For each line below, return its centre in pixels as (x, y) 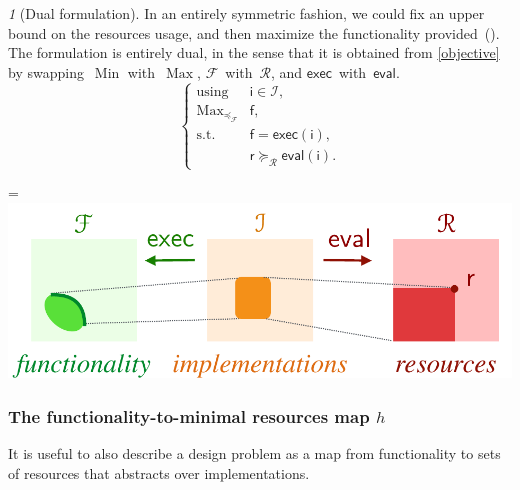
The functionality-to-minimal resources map (189, 416)
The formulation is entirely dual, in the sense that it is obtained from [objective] (254, 52)
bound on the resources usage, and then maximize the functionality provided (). (254, 32)
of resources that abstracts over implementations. (159, 473)
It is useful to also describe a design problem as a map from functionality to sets (254, 453)
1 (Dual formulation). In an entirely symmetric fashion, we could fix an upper (246, 13)
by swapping (46, 71)
